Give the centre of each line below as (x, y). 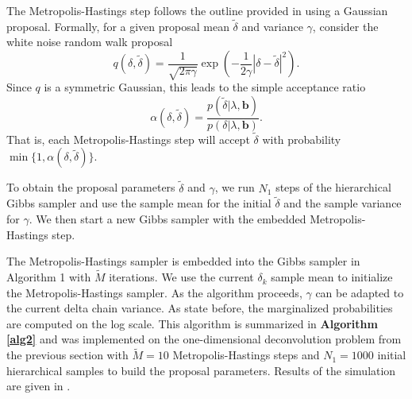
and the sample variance (343, 203)
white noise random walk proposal (90, 42)
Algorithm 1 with (49, 277)
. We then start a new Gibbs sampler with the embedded (167, 219)
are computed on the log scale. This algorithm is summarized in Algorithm (192, 323)
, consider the (345, 26)
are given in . (39, 386)
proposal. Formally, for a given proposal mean (118, 26)
